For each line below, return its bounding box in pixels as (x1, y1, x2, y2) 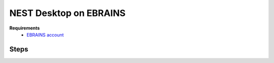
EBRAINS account (26, 31, 64, 37)
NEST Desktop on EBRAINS (9, 7, 126, 18)
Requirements (9, 25, 40, 31)
